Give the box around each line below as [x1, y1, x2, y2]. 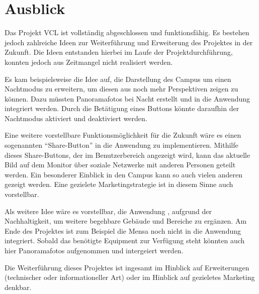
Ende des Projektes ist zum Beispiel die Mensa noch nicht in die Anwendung [5, 225, 241, 236]
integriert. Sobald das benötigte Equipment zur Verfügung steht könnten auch [5, 235, 245, 246]
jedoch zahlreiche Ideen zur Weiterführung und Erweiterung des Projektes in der [5, 37, 253, 47]
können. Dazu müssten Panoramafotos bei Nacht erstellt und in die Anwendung [5, 93, 250, 104]
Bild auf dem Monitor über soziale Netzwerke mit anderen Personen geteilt [5, 159, 236, 170]
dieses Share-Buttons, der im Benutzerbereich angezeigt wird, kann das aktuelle [5, 149, 250, 160]
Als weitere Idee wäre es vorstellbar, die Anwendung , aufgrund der [5, 206, 212, 216]
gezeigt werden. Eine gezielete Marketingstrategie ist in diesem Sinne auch [5, 179, 233, 189]
